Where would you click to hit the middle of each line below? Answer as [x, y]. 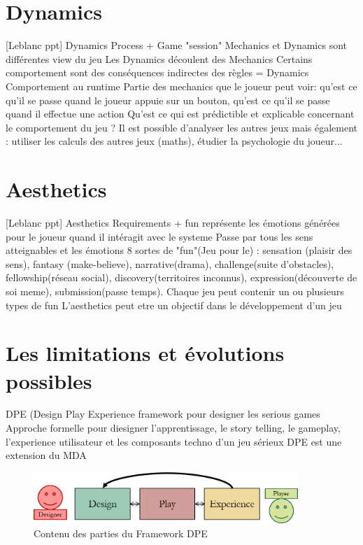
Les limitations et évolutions [145, 353]
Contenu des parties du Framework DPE [121, 533]
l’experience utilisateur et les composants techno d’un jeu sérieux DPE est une [174, 441]
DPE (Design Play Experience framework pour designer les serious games [163, 414]
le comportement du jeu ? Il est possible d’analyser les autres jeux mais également [182, 127]
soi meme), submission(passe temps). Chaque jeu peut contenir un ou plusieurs [175, 291]
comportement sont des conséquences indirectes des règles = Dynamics [157, 72]
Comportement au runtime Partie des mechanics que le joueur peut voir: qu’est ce [181, 86]
